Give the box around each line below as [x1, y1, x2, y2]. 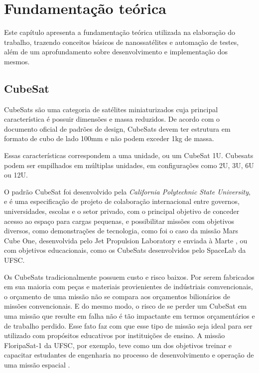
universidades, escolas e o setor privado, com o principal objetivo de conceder [4, 206, 240, 216]
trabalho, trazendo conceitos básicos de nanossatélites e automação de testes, [4, 36, 239, 47]
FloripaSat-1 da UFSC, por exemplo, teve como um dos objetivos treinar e [4, 340, 232, 350]
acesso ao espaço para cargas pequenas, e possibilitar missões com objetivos [4, 215, 235, 226]
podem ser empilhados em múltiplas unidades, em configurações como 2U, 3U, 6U [4, 160, 254, 170]
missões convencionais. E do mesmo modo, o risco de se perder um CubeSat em [4, 301, 247, 311]
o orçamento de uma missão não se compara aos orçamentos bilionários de [4, 291, 230, 301]
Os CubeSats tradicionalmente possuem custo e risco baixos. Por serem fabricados [4, 271, 255, 282]
